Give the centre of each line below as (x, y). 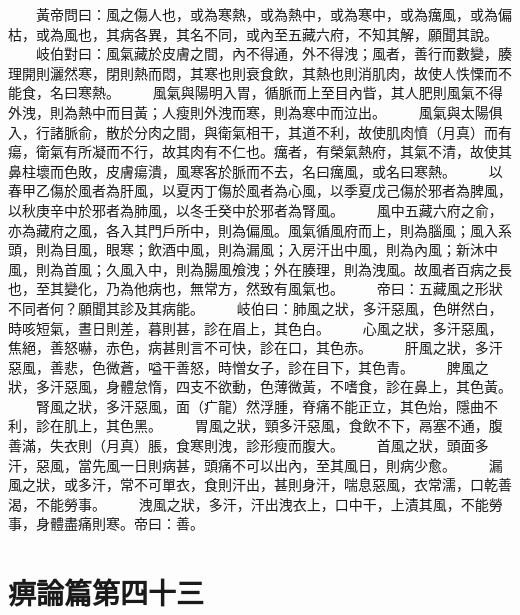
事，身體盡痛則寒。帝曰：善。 (106, 523)
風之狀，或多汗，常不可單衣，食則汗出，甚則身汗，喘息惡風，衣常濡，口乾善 (260, 484)
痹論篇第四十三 (106, 592)
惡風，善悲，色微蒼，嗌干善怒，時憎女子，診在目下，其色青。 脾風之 (248, 366)
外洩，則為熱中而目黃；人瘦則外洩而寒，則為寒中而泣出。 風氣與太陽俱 (255, 111)
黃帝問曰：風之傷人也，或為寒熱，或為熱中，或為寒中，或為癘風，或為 (266, 14)
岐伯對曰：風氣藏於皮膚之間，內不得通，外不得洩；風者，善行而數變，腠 (273, 53)
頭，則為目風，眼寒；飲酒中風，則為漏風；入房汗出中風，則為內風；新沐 (246, 249)
